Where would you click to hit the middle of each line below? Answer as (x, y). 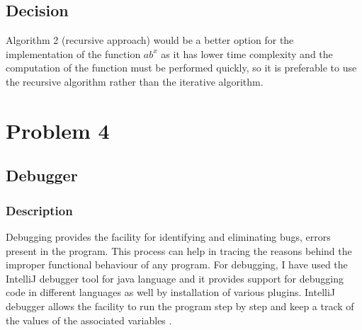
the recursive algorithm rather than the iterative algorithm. (135, 81)
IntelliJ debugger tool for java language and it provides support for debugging (175, 278)
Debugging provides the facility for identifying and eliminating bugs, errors (168, 236)
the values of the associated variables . (89, 320)
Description (39, 210)
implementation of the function (73, 53)
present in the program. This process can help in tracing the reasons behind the (179, 250)
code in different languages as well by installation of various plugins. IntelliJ (171, 292)
